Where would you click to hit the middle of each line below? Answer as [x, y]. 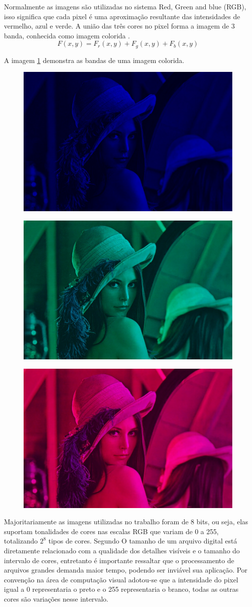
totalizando [21, 541]
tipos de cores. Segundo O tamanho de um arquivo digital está [143, 541]
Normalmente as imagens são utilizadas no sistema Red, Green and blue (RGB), [125, 6]
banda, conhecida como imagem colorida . [67, 35]
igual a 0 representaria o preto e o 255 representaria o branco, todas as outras [121, 589]
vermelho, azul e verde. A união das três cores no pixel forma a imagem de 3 [119, 26]
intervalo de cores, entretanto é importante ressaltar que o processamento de [119, 560]
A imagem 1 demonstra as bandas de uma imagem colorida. [94, 60]
